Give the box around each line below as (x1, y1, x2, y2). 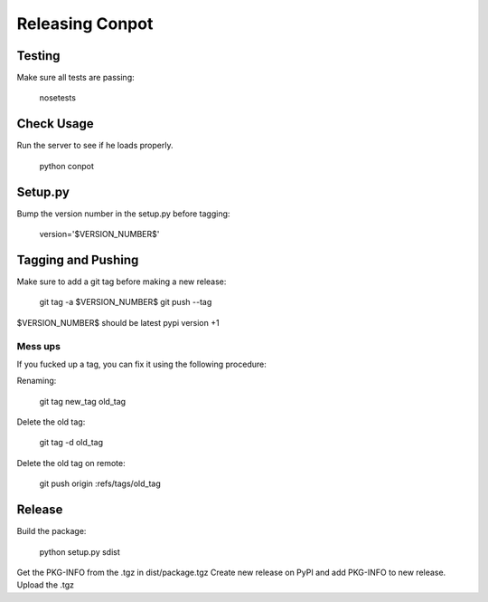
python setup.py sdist (39, 546, 121, 557)
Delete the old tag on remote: (16, 457, 126, 468)
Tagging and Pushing (16, 252, 139, 267)
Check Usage (16, 116, 94, 131)
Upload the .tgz (16, 579, 75, 590)
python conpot (39, 160, 95, 171)
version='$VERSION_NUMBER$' (39, 229, 160, 240)
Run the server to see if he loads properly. (16, 140, 174, 151)
